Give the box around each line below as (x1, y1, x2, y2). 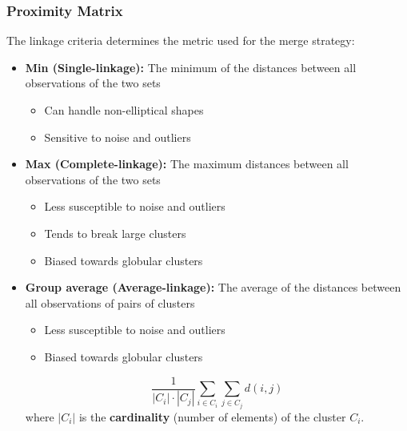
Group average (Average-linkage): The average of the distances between (25, 279, 401, 296)
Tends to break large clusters (44, 224, 186, 241)
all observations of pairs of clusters (25, 294, 195, 311)
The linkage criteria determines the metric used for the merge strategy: (6, 32, 355, 49)
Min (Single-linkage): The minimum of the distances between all (25, 58, 357, 75)
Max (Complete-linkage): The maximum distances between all (25, 155, 349, 172)
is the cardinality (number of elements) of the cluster (78, 408, 346, 425)
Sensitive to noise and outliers (44, 128, 191, 145)
